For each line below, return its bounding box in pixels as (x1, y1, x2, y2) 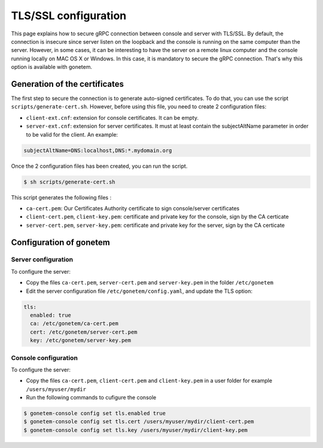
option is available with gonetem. (11, 63, 93, 71)
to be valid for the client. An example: (26, 131, 118, 138)
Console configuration (11, 353, 78, 362)
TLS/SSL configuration (11, 9, 127, 22)
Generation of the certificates (11, 78, 124, 89)
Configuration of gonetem (11, 237, 110, 247)
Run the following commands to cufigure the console (26, 394, 157, 401)
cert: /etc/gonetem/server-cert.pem (30, 328, 138, 335)
